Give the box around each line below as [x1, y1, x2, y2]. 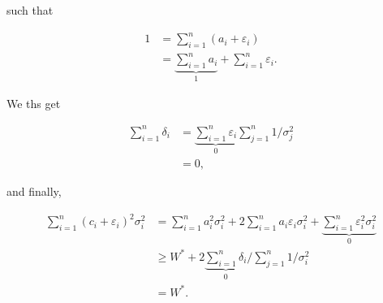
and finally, [6, 183, 62, 200]
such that [6, 2, 54, 18]
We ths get [6, 94, 61, 111]
